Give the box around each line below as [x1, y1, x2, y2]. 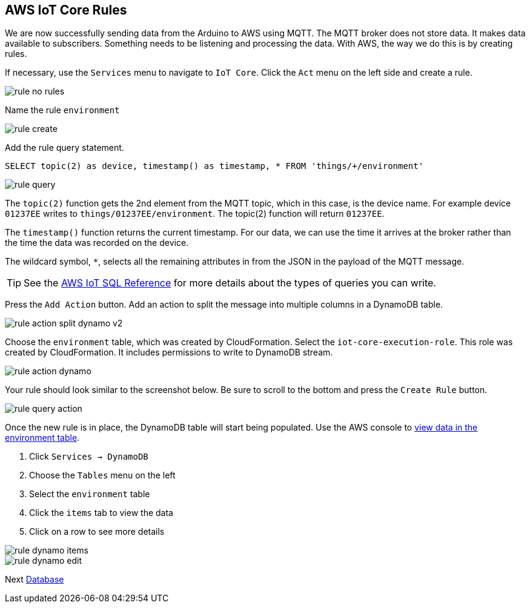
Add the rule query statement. [5, 142, 124, 153]
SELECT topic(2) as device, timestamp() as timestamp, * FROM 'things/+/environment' [5, 161, 424, 171]
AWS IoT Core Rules [5, 2, 127, 18]
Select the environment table [29, 489, 150, 500]
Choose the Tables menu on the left [29, 470, 176, 481]
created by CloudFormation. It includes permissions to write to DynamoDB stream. [5, 347, 333, 358]
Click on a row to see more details [29, 526, 165, 537]
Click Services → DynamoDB [29, 451, 148, 462]
